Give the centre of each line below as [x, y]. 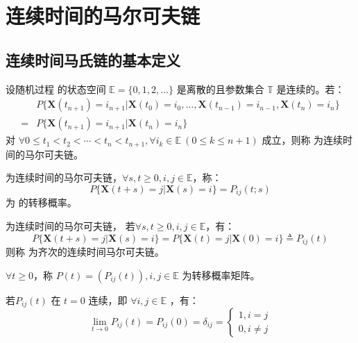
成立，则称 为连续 [302, 140]
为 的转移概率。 [41, 202]
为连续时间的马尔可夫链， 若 [70, 225]
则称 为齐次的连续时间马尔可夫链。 [85, 251]
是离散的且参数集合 [220, 89]
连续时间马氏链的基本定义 [93, 59]
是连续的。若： [310, 89]
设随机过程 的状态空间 [56, 89]
